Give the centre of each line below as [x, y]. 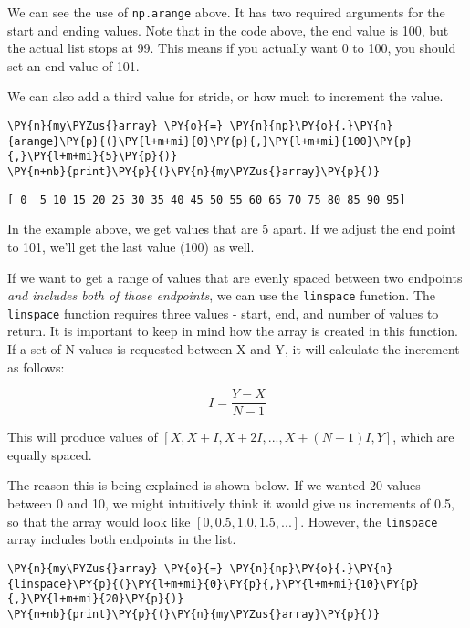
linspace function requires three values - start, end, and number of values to [223, 313]
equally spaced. [50, 454]
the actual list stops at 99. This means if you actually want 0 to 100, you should [232, 48]
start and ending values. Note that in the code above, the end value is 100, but [228, 30]
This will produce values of [83, 437]
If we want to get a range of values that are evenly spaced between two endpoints [235, 277]
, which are [423, 437]
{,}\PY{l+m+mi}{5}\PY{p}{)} [93, 157]
